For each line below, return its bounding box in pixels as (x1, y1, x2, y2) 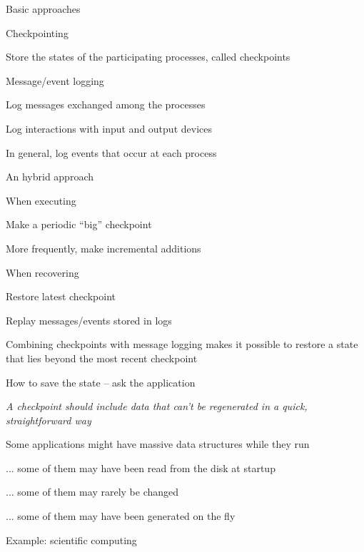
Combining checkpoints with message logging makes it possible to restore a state (6, 337, 358, 352)
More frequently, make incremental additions (6, 240, 201, 255)
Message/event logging (6, 73, 104, 88)
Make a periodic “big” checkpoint (6, 217, 152, 232)
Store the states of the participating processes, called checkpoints (6, 49, 290, 64)
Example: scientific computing (6, 532, 137, 547)
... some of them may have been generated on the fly (6, 508, 236, 523)
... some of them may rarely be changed (6, 484, 179, 499)
